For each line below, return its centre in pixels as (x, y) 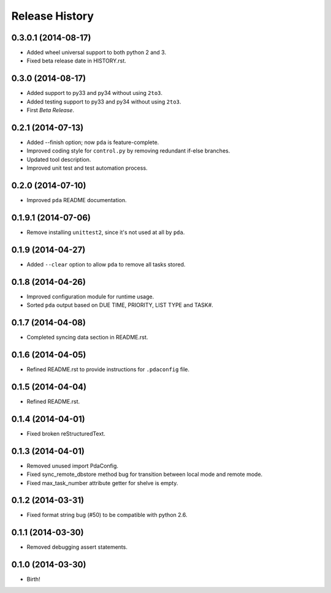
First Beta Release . (51, 110)
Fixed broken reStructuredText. (66, 433)
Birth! (33, 580)
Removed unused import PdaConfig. (73, 466)
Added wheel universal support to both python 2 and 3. (97, 53)
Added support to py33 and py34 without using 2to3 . (94, 93)
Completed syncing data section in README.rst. (87, 338)
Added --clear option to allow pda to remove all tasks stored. (106, 264)
